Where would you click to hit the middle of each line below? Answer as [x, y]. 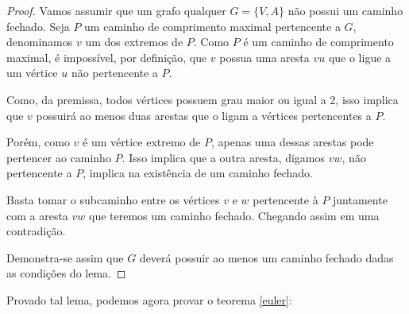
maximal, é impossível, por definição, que [107, 57]
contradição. [36, 231]
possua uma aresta [264, 57]
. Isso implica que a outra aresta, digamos [224, 157]
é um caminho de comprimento [318, 42]
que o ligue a [360, 57]
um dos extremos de [134, 42]
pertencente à [286, 199]
